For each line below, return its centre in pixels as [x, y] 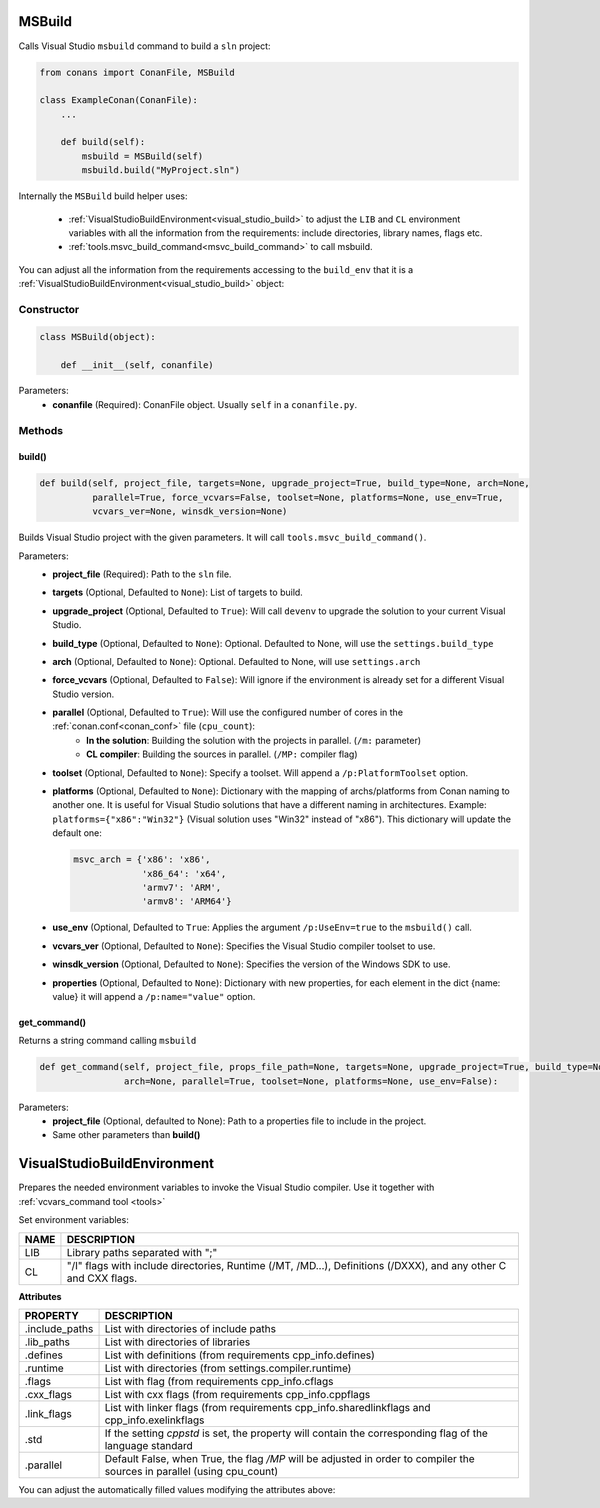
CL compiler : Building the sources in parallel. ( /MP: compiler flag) [222, 754]
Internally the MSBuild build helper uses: [103, 196]
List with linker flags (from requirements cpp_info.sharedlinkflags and [267, 1407]
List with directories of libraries [177, 1342]
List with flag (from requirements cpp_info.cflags [219, 1381]
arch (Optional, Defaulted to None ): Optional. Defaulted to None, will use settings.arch [236, 661]
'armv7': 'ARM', [181, 887]
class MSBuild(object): [98, 336]
